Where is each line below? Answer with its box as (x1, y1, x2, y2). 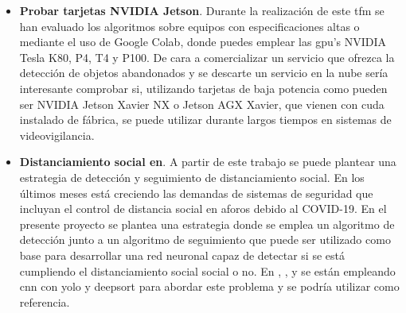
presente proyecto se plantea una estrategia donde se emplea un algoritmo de (19, 215, 395, 232)
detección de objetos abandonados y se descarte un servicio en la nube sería (19, 64, 388, 81)
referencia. (19, 293, 70, 310)
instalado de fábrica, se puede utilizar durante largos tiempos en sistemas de (19, 111, 392, 128)
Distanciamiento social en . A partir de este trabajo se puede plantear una (19, 153, 396, 170)
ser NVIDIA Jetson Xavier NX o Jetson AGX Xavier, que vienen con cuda (19, 95, 385, 112)
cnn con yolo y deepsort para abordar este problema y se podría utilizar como (19, 278, 400, 295)
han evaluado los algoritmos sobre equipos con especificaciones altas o (19, 17, 360, 34)
